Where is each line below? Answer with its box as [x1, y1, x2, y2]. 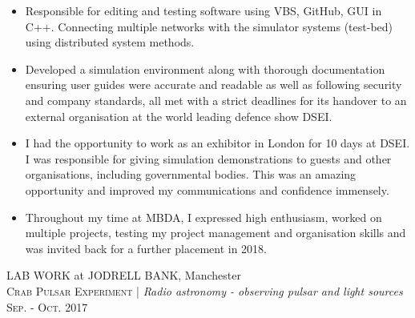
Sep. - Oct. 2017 [6, 298, 88, 315]
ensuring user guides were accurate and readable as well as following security [25, 76, 402, 93]
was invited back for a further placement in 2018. [25, 240, 267, 256]
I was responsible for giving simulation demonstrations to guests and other [25, 150, 392, 167]
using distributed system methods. [25, 34, 195, 50]
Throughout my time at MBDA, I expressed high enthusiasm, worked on [25, 208, 382, 225]
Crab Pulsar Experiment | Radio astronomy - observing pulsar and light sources [6, 282, 403, 299]
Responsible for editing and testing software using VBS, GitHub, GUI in [25, 2, 382, 18]
